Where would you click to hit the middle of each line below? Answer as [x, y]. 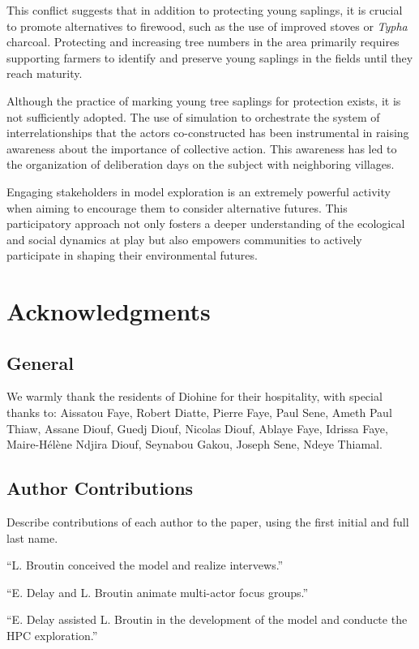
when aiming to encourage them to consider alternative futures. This [177, 207]
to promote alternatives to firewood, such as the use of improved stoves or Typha [207, 26]
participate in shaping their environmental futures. [132, 255]
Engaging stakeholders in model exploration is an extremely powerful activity [199, 191]
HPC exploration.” [52, 636]
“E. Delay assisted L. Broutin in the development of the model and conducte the [207, 619]
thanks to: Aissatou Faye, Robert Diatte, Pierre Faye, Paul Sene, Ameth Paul [199, 413]
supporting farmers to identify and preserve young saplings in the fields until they [210, 57]
